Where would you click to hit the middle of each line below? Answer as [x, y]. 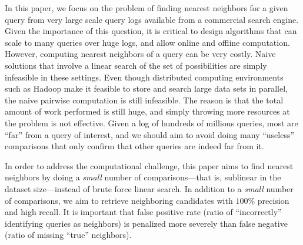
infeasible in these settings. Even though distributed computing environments [144, 77]
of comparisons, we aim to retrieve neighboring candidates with [119, 200]
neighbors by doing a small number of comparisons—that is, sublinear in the [143, 177]
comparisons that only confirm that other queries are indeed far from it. [134, 146]
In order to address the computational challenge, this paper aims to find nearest [149, 165]
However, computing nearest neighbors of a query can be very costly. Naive [140, 54]
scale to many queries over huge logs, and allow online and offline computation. [147, 42]
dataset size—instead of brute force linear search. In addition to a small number [149, 188]
